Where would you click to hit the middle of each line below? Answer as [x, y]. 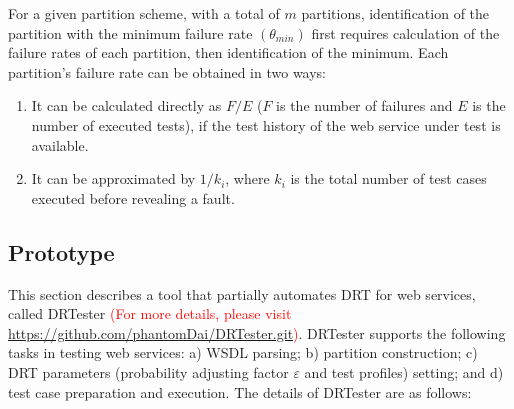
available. [60, 144]
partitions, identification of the [395, 13]
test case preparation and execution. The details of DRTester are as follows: [240, 391]
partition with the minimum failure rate [130, 32]
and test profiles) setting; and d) [404, 371]
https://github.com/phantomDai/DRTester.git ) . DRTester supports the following [257, 332]
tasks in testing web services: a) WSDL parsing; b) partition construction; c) [243, 352]
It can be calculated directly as [126, 105]
